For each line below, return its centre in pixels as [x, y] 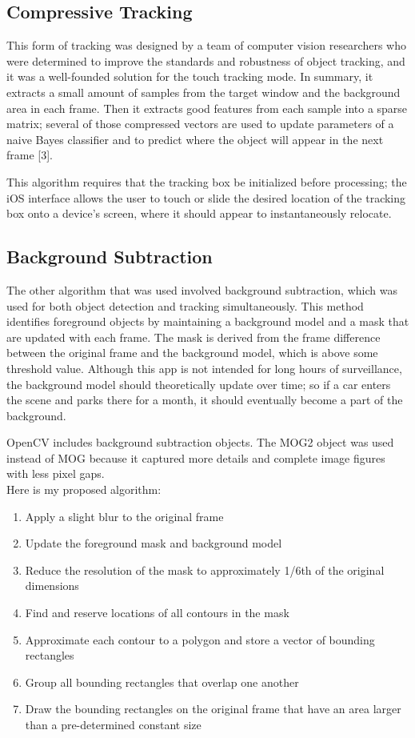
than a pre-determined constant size [113, 724]
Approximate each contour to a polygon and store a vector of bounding [200, 639]
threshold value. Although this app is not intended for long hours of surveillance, [204, 368]
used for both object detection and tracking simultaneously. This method [185, 305]
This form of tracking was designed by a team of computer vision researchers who [206, 45]
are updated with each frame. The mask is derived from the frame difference [194, 337]
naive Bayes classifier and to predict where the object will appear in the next [195, 139]
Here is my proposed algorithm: [84, 489]
